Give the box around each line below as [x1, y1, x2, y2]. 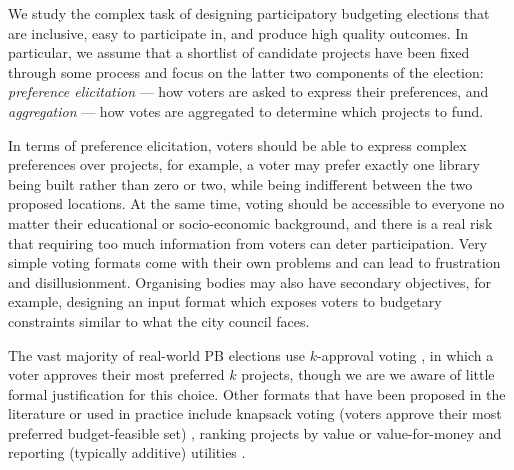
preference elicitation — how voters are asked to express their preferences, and [8, 81, 489, 102]
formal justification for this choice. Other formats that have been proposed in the [8, 383, 506, 404]
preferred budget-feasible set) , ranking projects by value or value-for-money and [8, 422, 502, 443]
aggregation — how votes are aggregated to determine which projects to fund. [8, 100, 484, 121]
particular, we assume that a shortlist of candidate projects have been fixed [8, 42, 470, 63]
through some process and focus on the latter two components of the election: [8, 61, 484, 82]
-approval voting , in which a [317, 344, 494, 365]
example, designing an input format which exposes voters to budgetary [8, 291, 442, 312]
